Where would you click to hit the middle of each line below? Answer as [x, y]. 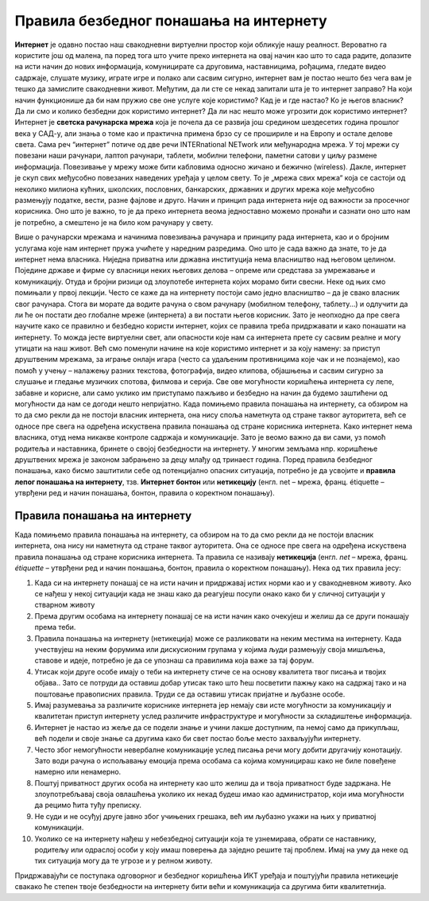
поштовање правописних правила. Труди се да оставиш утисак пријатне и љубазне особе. [190, 694]
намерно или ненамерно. [78, 772]
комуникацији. [59, 828]
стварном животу [65, 605]
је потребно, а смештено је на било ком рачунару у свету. [114, 222]
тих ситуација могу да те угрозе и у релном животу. [124, 861]
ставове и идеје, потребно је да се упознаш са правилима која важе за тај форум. [174, 661]
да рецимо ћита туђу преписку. [88, 805]
